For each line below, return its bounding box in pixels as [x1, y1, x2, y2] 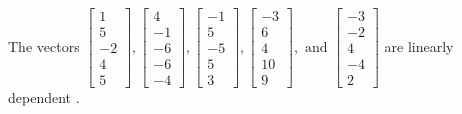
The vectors [8, 35, 80, 56]
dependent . [8, 87, 80, 108]
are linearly [384, 35, 454, 56]
